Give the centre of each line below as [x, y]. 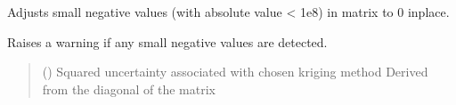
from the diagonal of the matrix [129, 89]
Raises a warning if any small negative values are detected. [167, 41]
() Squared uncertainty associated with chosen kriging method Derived [235, 72]
